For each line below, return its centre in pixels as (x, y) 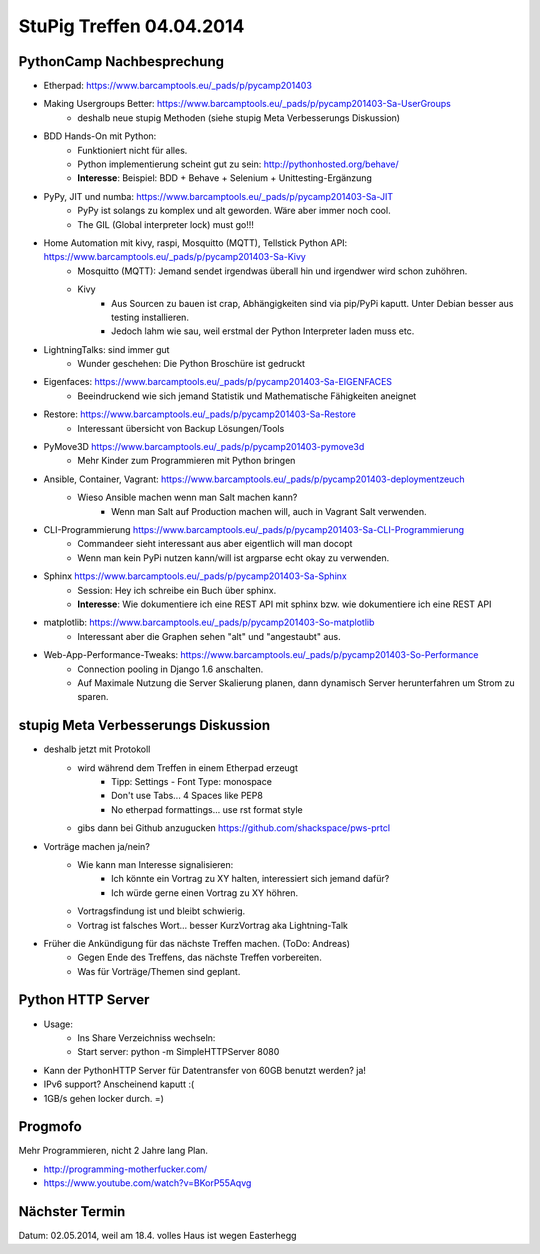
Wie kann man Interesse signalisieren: (155, 864)
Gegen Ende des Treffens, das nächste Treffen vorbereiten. (199, 957)
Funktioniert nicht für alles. (132, 150)
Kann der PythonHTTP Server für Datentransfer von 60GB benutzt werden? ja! (205, 1070)
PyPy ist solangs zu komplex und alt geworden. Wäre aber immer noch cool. (234, 211)
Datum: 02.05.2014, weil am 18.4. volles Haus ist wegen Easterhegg (157, 1236)
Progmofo (50, 1126)
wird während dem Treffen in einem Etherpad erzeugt (188, 767)
